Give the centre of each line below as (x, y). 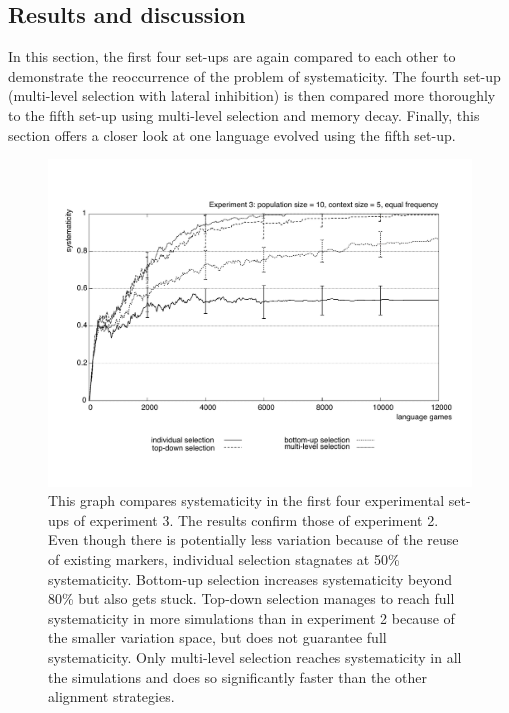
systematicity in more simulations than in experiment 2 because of (251, 617)
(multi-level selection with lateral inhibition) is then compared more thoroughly (252, 95)
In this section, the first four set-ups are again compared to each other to (232, 56)
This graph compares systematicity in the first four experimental (246, 500)
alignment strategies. (111, 696)
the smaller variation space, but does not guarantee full (217, 637)
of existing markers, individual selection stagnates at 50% (224, 559)
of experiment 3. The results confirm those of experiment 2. (256, 519)
